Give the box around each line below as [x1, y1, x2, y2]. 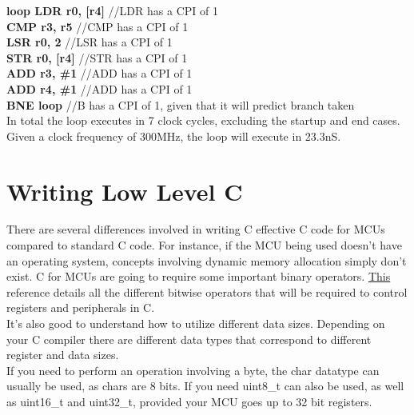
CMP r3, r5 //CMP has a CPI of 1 [6, 18, 189, 34]
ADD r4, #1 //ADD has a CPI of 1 [6, 80, 193, 97]
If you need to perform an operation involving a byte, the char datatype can [6, 361, 380, 378]
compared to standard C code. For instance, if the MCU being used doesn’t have [6, 237, 402, 253]
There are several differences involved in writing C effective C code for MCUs [6, 221, 385, 237]
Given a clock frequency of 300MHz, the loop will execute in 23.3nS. [6, 127, 341, 144]
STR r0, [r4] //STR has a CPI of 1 [6, 49, 188, 66]
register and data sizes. [6, 346, 119, 363]
